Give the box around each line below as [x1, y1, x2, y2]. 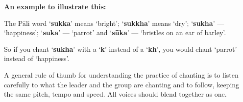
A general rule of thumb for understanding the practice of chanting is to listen [4, 69, 239, 80]
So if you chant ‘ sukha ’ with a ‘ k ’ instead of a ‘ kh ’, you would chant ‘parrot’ [4, 43, 237, 54]
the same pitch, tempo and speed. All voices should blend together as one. [4, 89, 227, 99]
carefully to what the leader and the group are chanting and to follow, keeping [4, 79, 240, 89]
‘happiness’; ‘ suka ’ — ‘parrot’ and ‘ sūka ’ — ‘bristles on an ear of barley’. [4, 27, 226, 38]
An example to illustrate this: [4, 1, 106, 11]
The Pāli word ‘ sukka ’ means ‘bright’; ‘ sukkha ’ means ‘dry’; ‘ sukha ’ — [4, 18, 224, 28]
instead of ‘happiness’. [4, 53, 70, 63]
